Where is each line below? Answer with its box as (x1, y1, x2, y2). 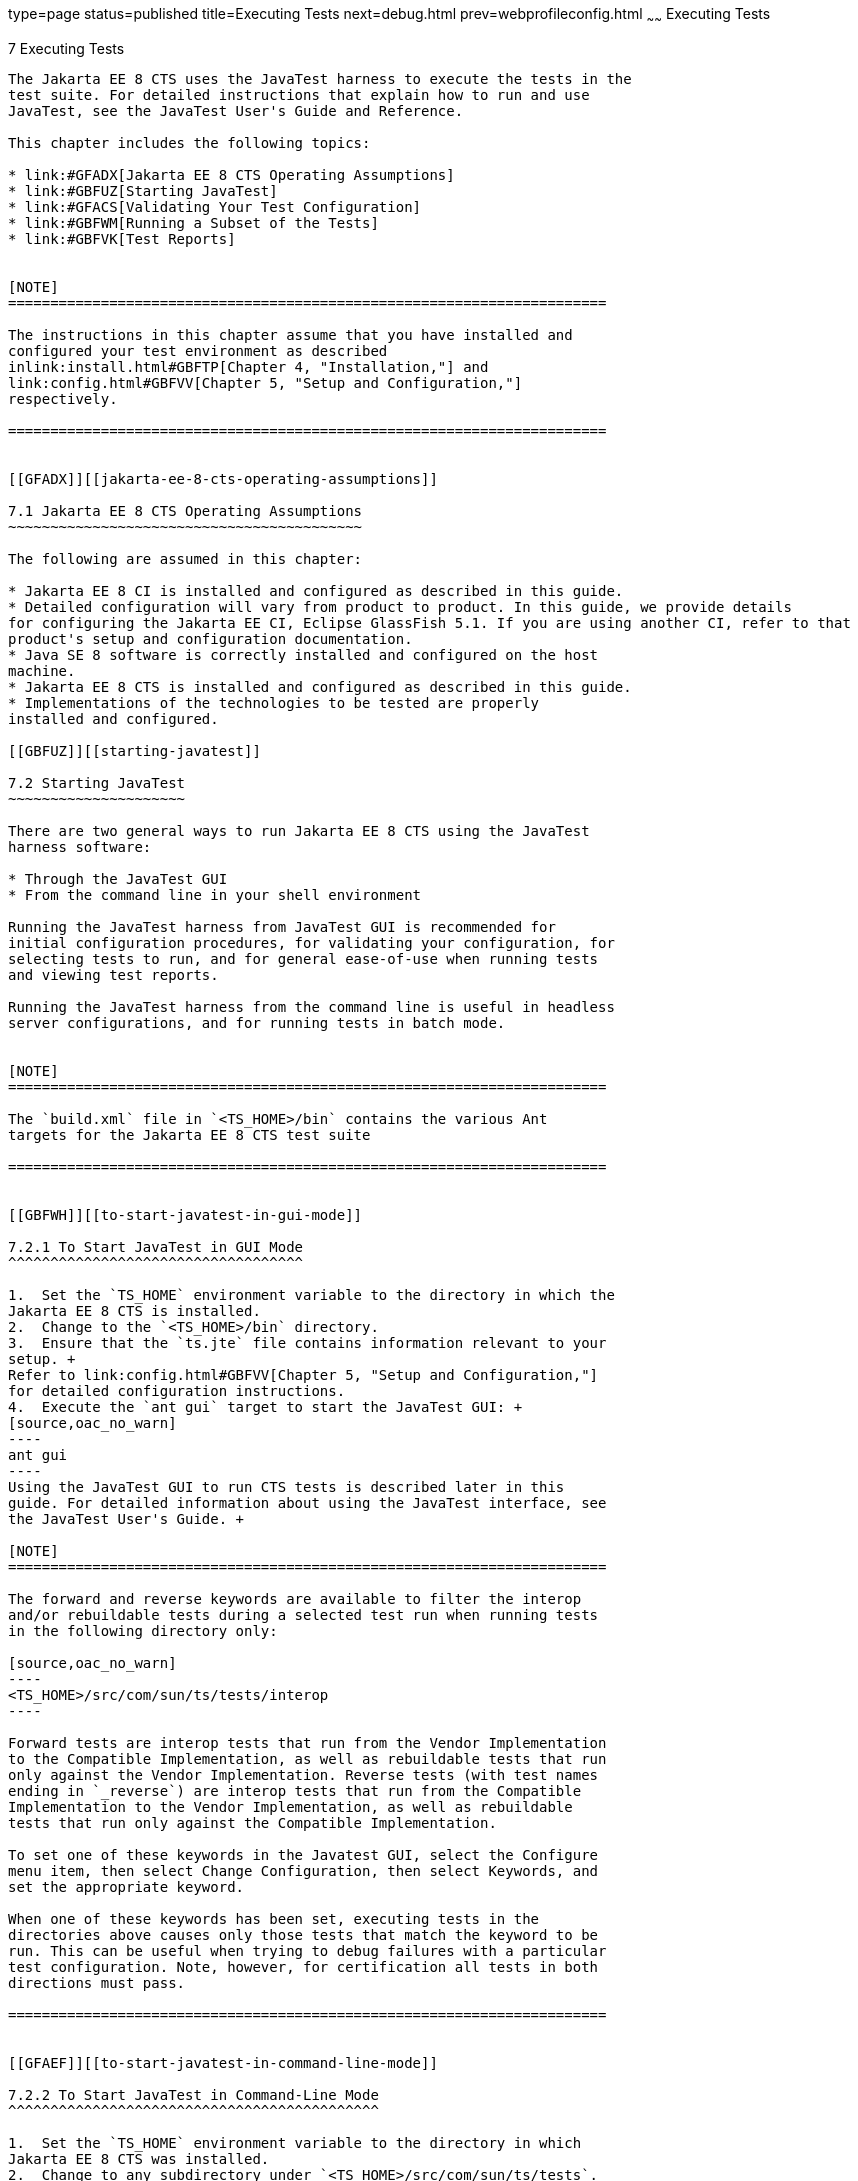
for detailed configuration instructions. (8, 1382, 346, 1399)
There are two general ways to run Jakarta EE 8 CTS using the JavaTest (8, 822, 590, 839)
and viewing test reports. (8, 966, 219, 983)
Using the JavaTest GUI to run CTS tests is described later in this (8, 1478, 565, 1495)
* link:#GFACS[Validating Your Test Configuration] (8, 198, 422, 215)
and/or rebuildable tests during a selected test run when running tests (8, 1606, 599, 1623)
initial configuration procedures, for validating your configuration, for (8, 934, 615, 951)
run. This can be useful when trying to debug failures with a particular (8, 1942, 607, 1959)
